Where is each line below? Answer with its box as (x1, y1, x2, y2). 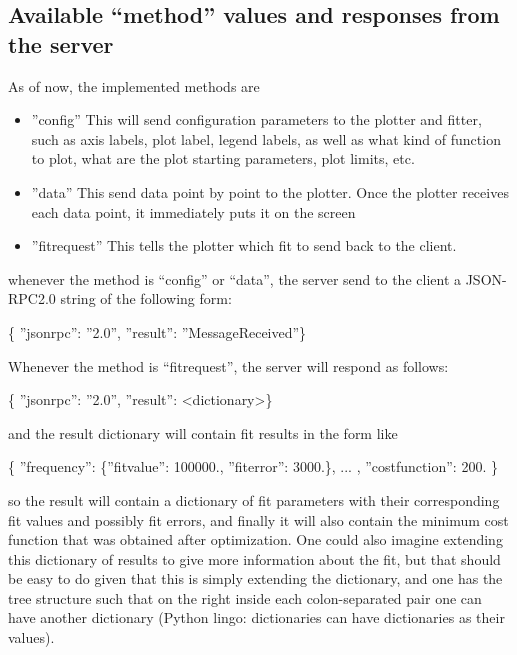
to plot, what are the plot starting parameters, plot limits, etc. (31, 148, 415, 169)
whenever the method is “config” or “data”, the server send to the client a (8, 268, 461, 289)
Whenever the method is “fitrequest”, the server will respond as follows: (8, 355, 449, 376)
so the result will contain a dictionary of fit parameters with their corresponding (8, 489, 500, 510)
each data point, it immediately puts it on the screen (31, 201, 356, 222)
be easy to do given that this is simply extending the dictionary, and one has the (8, 568, 503, 589)
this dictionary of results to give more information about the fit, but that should (8, 548, 501, 569)
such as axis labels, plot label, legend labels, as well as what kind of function (31, 128, 501, 149)
